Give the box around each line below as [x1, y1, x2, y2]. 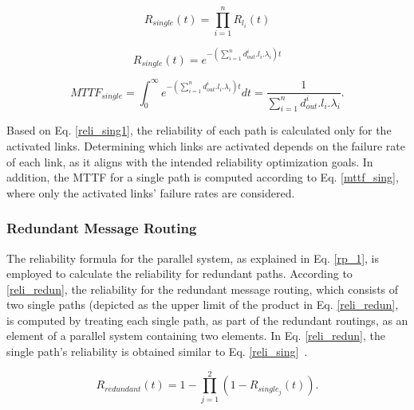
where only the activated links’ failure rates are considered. [6, 184, 295, 201]
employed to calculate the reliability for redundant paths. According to [6, 265, 353, 282]
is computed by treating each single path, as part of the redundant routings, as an [6, 311, 408, 328]
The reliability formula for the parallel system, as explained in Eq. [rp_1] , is [6, 249, 380, 266]
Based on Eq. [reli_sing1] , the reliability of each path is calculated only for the [6, 122, 392, 139]
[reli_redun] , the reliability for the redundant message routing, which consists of [6, 280, 399, 297]
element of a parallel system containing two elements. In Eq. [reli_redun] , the [6, 327, 385, 344]
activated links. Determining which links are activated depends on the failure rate [6, 137, 405, 154]
